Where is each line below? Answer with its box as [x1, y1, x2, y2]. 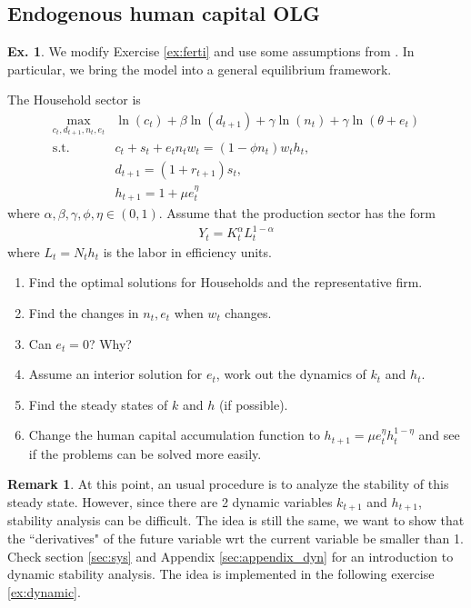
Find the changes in [28, 304, 139, 322]
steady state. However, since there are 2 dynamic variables [7, 493, 333, 512]
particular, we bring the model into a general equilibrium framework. [7, 59, 392, 78]
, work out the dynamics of [215, 364, 366, 384]
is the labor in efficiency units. [103, 242, 272, 261]
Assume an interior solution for [28, 364, 203, 384]
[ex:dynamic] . [7, 582, 81, 601]
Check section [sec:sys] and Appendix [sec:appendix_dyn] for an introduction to [7, 546, 454, 565]
